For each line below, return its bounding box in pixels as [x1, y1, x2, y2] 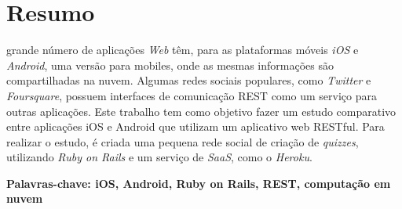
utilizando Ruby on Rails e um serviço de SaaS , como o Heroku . [6, 149, 312, 165]
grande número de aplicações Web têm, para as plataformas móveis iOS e [6, 41, 359, 58]
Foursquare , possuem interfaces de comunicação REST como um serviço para [6, 87, 377, 103]
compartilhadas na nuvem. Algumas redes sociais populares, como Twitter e [6, 72, 371, 88]
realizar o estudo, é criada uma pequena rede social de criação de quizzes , [6, 133, 359, 150]
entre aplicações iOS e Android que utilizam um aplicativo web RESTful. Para [6, 118, 385, 135]
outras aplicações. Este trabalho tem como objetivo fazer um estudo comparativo [6, 103, 397, 119]
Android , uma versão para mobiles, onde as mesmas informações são [6, 56, 334, 73]
